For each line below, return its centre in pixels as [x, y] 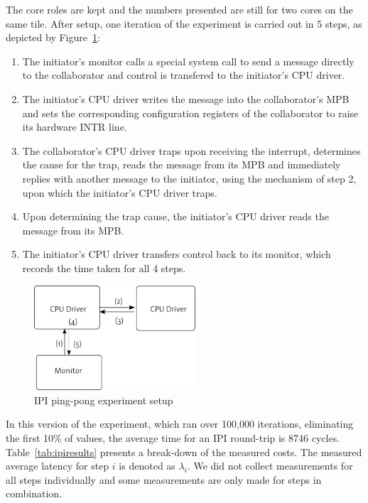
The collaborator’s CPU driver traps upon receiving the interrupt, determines [191, 150]
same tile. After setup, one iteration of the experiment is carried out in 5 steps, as [184, 23]
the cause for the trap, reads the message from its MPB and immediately [182, 164]
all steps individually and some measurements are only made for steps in [164, 479]
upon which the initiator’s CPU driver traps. [120, 192]
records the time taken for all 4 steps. [104, 267]
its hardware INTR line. [75, 127]
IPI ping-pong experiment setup [104, 400]
